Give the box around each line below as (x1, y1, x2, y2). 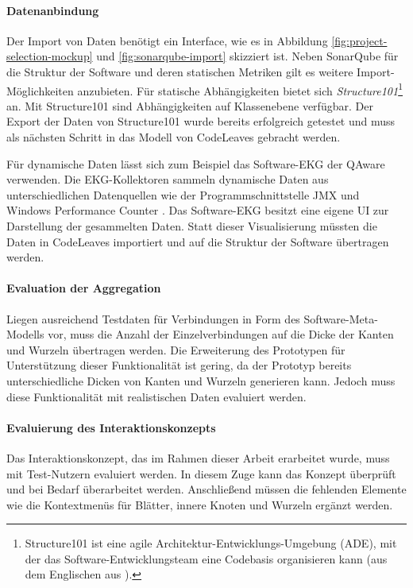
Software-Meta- (303, 310, 378, 327)
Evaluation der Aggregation (6, 280, 161, 296)
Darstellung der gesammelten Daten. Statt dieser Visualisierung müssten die (6, 217, 377, 234)
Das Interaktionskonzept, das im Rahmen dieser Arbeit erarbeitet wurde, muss (6, 449, 390, 466)
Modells (6, 326, 44, 342)
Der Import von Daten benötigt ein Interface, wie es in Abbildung (6, 32, 328, 48)
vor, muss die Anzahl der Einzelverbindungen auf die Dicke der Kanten (48, 326, 394, 342)
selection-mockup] (6, 48, 93, 64)
